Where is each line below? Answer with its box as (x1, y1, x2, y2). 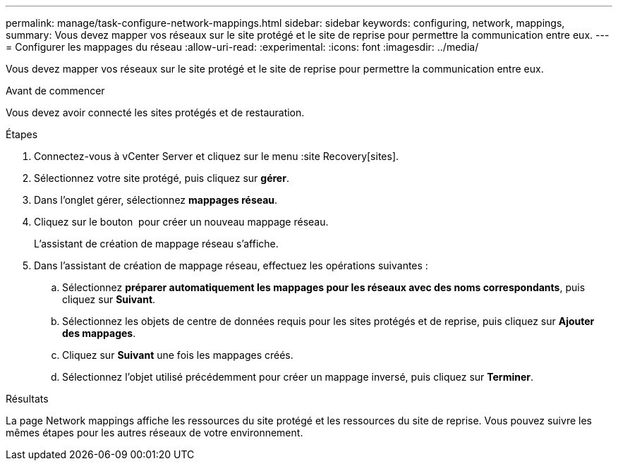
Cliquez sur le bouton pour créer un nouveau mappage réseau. (34, 216, 329, 228)
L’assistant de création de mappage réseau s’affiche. (34, 238, 279, 250)
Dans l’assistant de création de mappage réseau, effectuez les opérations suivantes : (34, 259, 428, 271)
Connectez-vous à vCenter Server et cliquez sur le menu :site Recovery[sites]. (34, 150, 399, 162)
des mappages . (62, 327, 136, 339)
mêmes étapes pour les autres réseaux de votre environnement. (6, 427, 303, 439)
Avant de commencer (6, 85, 105, 97)
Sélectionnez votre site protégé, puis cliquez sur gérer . (34, 172, 289, 184)
